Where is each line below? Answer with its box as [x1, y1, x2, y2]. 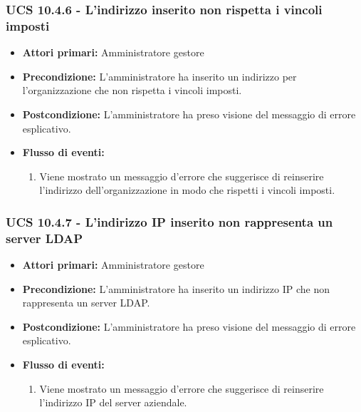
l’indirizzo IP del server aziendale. [39, 395, 187, 410]
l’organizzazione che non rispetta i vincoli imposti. [22, 83, 242, 98]
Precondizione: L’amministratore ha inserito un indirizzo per [22, 68, 297, 83]
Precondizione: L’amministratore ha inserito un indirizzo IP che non [22, 281, 330, 296]
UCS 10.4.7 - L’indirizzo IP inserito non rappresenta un [6, 212, 333, 230]
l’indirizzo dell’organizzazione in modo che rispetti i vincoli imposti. [39, 182, 335, 197]
